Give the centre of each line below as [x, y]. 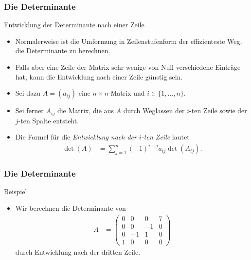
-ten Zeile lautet [165, 137]
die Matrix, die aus [85, 110]
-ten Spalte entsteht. [49, 120]
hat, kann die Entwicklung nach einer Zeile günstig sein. [99, 76]
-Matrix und [126, 93]
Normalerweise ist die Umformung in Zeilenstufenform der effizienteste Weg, [129, 41]
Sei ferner [29, 110]
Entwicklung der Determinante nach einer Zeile [74, 25]
